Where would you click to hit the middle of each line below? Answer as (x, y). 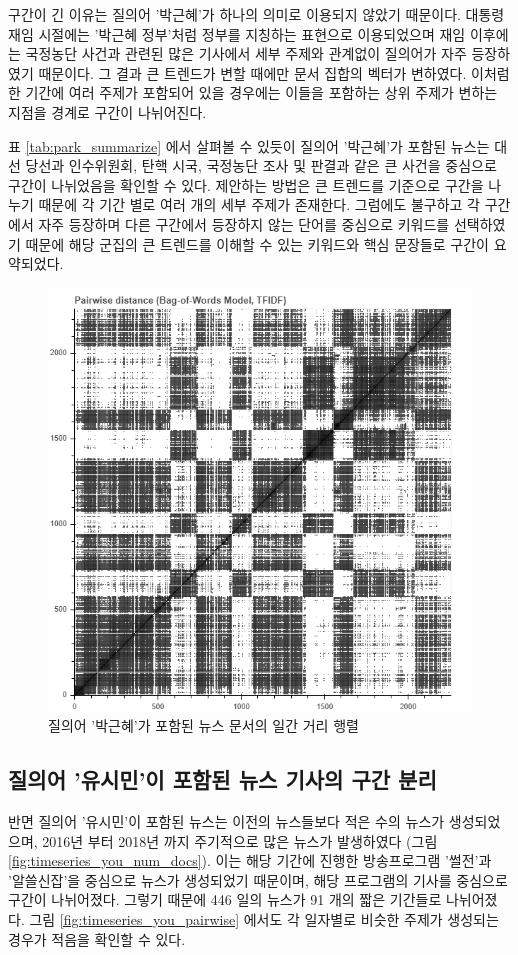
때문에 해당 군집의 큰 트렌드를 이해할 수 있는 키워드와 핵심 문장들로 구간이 (257, 243)
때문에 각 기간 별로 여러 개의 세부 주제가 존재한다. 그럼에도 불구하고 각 (259, 204)
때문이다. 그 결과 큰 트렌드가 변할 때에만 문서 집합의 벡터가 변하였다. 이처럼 (274, 72)
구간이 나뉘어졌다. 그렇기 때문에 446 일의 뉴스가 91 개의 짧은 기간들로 (225, 899)
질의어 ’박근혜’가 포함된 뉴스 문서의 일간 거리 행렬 (203, 725)
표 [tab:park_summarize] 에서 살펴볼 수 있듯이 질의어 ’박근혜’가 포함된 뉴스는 (249, 145)
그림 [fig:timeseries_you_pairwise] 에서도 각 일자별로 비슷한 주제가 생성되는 (264, 919)
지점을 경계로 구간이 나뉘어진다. (107, 111)
